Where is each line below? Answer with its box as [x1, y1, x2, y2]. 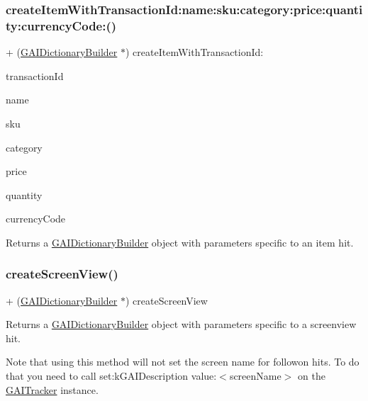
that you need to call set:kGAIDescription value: [6, 368, 217, 383]
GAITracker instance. [6, 382, 99, 397]
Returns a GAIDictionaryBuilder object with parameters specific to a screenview [6, 317, 357, 332]
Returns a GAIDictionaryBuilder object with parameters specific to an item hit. [6, 235, 354, 249]
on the [298, 368, 325, 383]
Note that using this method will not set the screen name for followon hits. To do [6, 354, 359, 369]
